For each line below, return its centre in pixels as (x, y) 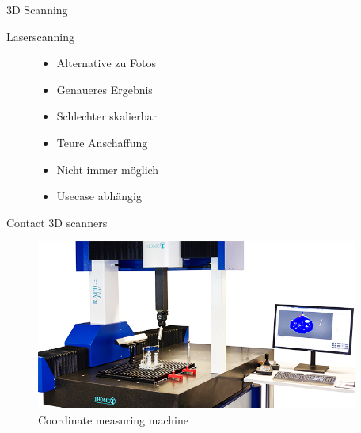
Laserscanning (40, 36)
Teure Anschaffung (102, 142)
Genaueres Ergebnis (104, 89)
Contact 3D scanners (57, 222)
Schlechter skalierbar (106, 116)
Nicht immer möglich (108, 169)
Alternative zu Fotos (106, 63)
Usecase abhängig (99, 196)
